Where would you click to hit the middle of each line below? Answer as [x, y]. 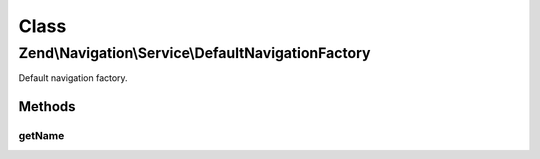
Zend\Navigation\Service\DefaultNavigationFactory [194, 53]
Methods [47, 106]
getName [41, 136]
